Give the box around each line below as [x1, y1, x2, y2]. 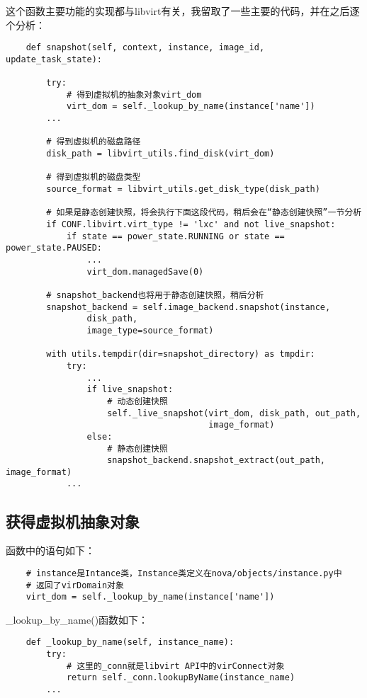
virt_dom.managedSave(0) [86, 266, 204, 277]
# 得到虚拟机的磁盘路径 [46, 137, 141, 147]
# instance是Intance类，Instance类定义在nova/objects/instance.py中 [26, 568, 342, 578]
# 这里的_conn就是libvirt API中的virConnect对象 [66, 660, 285, 671]
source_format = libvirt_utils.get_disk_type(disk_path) [46, 184, 320, 195]
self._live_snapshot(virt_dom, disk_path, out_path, [107, 408, 361, 418]
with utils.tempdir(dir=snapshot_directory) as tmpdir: [46, 349, 315, 360]
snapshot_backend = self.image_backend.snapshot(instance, [46, 302, 331, 312]
